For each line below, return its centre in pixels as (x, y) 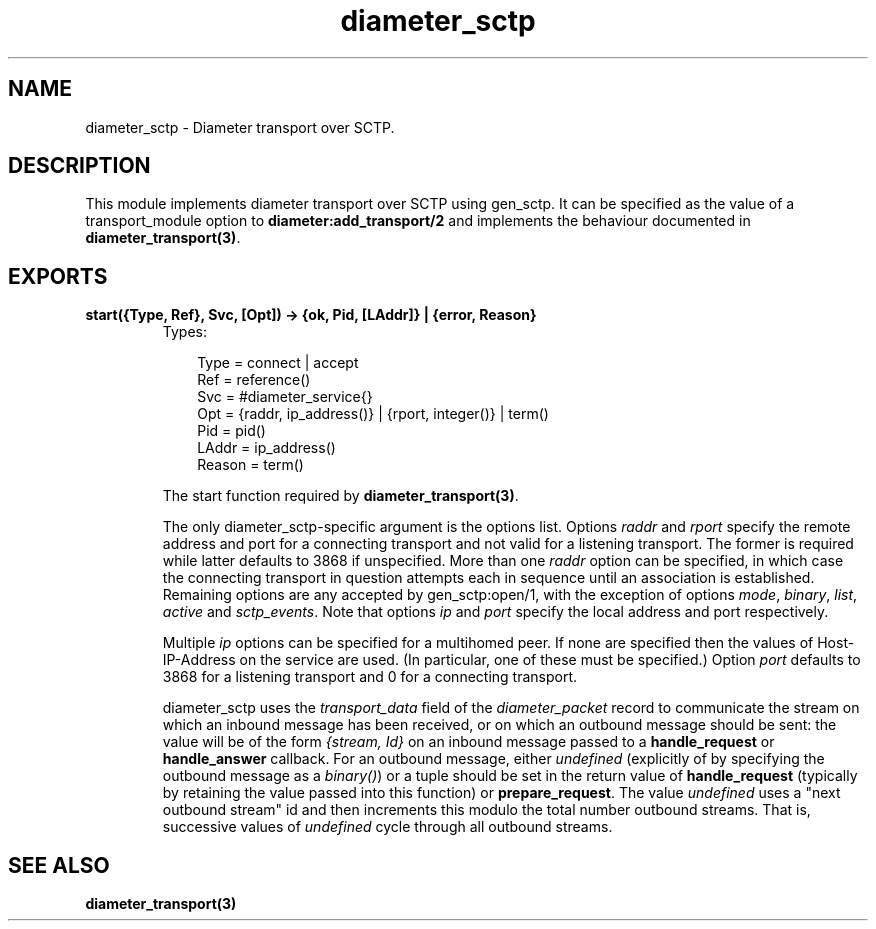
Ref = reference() (254, 380)
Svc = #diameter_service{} (285, 397)
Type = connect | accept (278, 363)
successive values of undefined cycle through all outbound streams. (387, 827)
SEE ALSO (59, 865)
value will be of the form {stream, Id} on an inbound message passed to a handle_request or (468, 742)
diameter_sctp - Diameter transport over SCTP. (240, 127)
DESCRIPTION (79, 166)
